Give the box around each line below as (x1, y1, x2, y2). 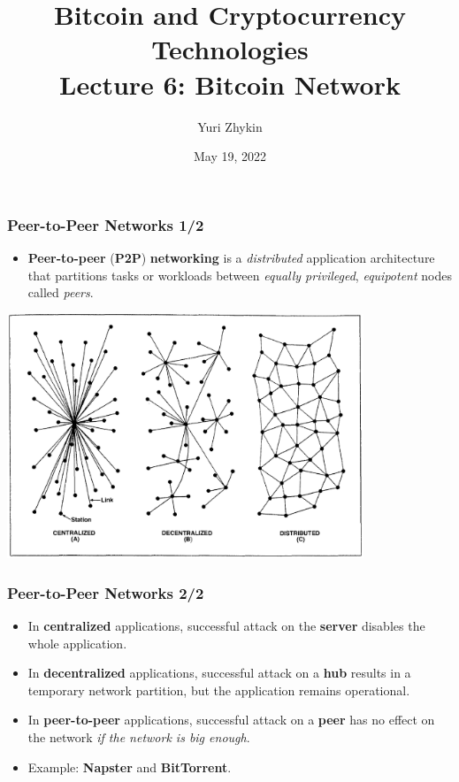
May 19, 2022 (193, 147, 267, 165)
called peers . (27, 283, 94, 302)
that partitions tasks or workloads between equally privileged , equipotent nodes (27, 265, 452, 284)
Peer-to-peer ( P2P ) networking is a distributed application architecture (27, 248, 435, 266)
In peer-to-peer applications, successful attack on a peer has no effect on (27, 710, 435, 729)
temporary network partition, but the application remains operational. (27, 680, 410, 699)
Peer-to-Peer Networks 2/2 (7, 581, 204, 603)
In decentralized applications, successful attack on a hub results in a (27, 663, 411, 682)
